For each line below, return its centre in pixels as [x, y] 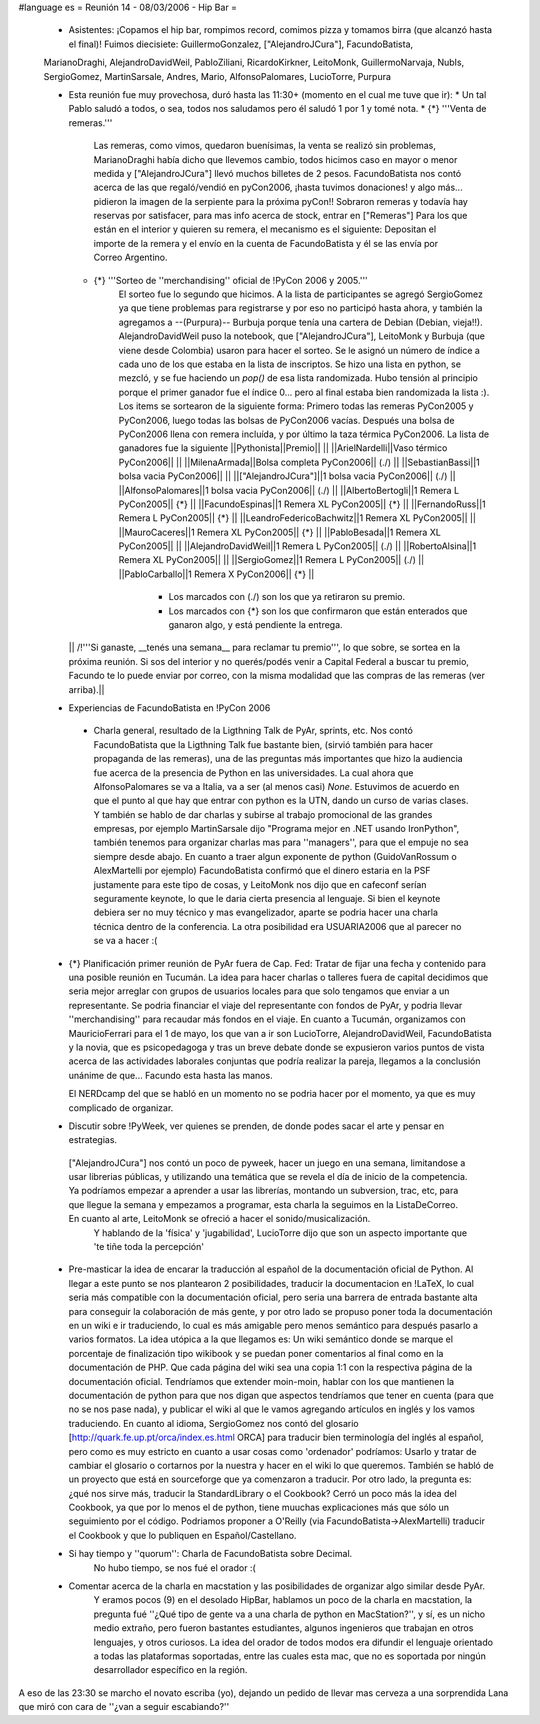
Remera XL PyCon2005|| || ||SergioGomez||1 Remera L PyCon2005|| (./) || [271, 560]
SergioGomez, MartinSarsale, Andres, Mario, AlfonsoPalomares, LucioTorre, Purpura [217, 76]
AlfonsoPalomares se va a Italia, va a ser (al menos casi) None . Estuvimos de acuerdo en [276, 786]
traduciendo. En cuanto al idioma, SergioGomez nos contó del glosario [213, 1423]
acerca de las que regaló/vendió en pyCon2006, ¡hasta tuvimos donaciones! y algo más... [278, 187]
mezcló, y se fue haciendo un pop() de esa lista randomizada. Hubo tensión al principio [298, 378]
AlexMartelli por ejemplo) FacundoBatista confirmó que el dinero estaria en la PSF [262, 871]
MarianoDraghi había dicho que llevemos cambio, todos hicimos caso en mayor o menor [275, 159]
